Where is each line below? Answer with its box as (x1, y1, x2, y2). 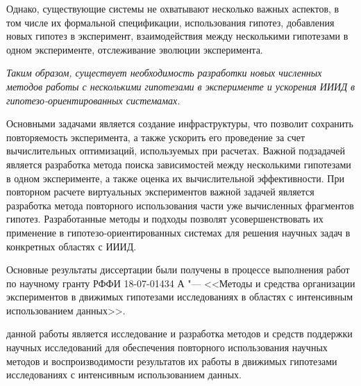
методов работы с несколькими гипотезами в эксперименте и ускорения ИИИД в (6, 79, 355, 93)
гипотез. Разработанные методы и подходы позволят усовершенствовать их (6, 211, 324, 226)
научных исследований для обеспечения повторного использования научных (6, 340, 328, 355)
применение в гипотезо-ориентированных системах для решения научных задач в (6, 225, 351, 239)
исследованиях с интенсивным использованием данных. (6, 367, 242, 382)
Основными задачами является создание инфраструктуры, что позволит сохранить (6, 116, 353, 131)
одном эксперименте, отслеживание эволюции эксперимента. (6, 42, 263, 56)
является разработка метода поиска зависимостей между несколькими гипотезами (6, 156, 351, 171)
